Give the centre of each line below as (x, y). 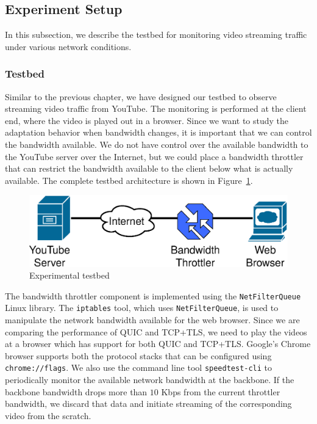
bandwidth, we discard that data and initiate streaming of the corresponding (148, 404)
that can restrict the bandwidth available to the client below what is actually (149, 168)
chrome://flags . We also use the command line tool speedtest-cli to (139, 367)
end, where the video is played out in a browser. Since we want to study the (147, 120)
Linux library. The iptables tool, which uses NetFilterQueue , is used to (142, 308)
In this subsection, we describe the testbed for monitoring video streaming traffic (156, 35)
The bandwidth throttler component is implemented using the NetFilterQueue (153, 295)
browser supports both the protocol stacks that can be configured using (138, 355)
